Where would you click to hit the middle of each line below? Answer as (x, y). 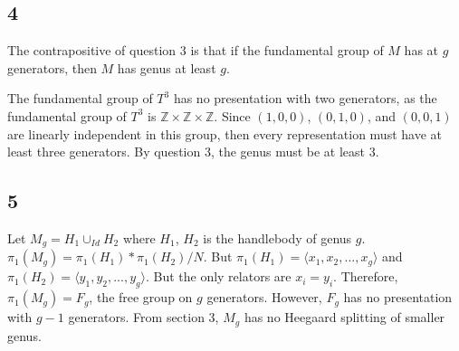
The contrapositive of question (92, 50)
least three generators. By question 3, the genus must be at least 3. (193, 152)
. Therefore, (366, 276)
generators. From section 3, (143, 317)
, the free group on (141, 297)
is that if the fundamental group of (287, 50)
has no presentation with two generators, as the (305, 98)
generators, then (52, 67)
